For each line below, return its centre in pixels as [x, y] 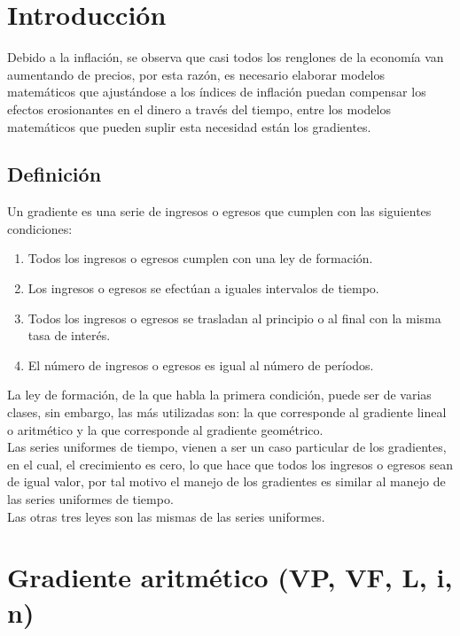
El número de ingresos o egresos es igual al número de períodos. [201, 365]
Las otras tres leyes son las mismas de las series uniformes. [166, 516]
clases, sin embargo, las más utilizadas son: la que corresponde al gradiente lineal [227, 412]
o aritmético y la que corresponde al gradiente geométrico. [165, 429]
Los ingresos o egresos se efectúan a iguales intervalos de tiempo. [203, 288]
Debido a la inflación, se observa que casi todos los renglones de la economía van [226, 57]
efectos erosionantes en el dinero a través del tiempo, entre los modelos [199, 109]
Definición [55, 174]
